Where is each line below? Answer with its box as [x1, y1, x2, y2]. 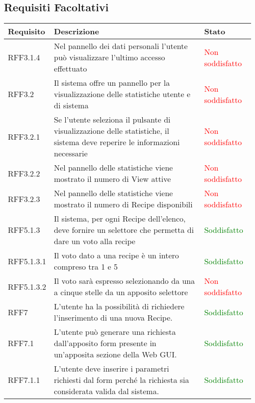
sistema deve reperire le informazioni [54, 136, 180, 148]
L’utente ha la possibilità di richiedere [54, 301, 184, 312]
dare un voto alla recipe [54, 235, 135, 247]
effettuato [54, 63, 87, 75]
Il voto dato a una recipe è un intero [54, 250, 179, 261]
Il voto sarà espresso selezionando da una [54, 275, 195, 287]
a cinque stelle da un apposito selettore [54, 286, 188, 298]
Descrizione [54, 25, 99, 37]
